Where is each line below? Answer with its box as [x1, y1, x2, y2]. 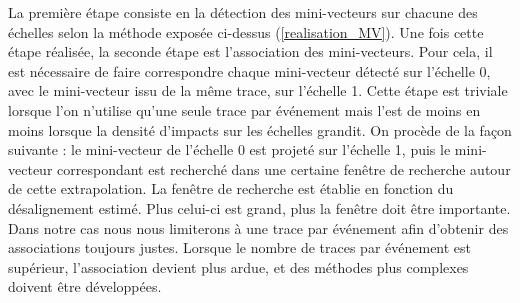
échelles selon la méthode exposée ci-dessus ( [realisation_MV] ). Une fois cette [8, 21, 484, 42]
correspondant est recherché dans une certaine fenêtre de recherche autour [57, 158, 511, 179]
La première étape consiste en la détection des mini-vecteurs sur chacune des [8, 2, 478, 22]
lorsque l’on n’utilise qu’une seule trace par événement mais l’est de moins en [8, 99, 481, 120]
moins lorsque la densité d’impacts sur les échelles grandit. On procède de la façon [8, 119, 512, 140]
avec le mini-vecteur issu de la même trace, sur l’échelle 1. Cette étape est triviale [8, 80, 508, 101]
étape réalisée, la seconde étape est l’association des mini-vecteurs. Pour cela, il [8, 41, 493, 62]
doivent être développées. [8, 276, 162, 297]
